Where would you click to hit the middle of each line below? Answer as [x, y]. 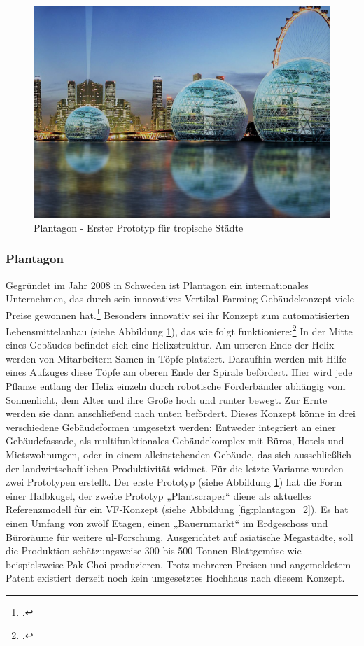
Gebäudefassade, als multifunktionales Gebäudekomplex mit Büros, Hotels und [175, 441]
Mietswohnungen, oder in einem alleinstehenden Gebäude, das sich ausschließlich [179, 454]
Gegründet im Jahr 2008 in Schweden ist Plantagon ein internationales [157, 285]
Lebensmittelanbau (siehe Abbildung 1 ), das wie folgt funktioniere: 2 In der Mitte [179, 330]
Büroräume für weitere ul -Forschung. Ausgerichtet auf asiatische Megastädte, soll [180, 536]
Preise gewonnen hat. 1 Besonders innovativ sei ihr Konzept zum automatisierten [178, 314]
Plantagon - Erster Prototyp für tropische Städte [139, 227]
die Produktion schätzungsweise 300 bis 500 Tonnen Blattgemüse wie [154, 550]
